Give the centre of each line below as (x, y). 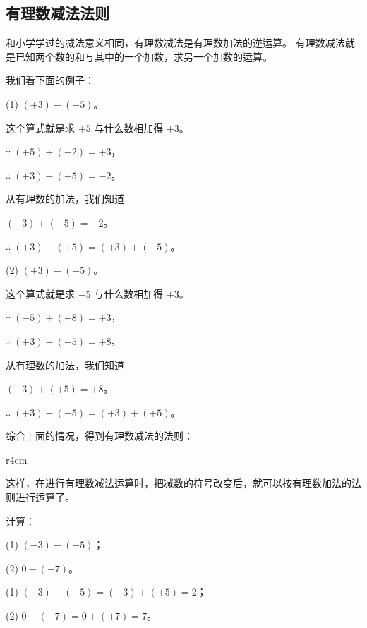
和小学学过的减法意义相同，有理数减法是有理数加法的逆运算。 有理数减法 (175, 43)
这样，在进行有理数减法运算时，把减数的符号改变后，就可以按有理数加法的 (179, 483)
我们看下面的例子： (50, 80)
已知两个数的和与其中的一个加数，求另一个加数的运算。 (144, 56)
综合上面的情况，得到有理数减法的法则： (100, 436)
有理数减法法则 (58, 13)
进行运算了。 (45, 497)
